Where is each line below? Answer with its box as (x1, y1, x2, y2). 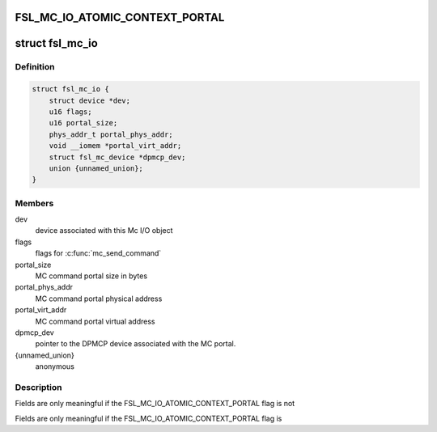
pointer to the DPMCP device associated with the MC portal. (35, 339, 236, 349)
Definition (15, 61, 55, 73)
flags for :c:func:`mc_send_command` (35, 248, 162, 258)
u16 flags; (49, 107, 92, 116)
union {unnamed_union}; (49, 163, 143, 173)
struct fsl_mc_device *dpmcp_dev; (49, 152, 186, 162)
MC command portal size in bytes (35, 271, 148, 281)
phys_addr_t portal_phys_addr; (49, 129, 173, 139)
